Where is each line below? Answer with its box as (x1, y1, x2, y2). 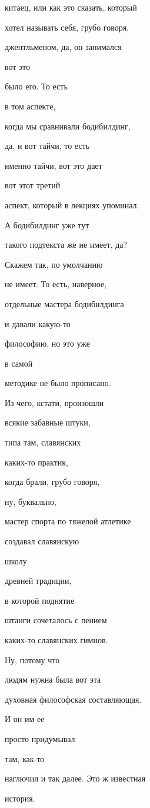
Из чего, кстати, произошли (5, 396, 104, 408)
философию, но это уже (5, 337, 90, 350)
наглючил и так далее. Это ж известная (5, 772, 146, 784)
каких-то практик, (5, 455, 68, 468)
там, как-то (5, 752, 45, 764)
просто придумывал (5, 732, 75, 744)
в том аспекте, (5, 99, 56, 112)
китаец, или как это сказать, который (5, 1, 137, 13)
